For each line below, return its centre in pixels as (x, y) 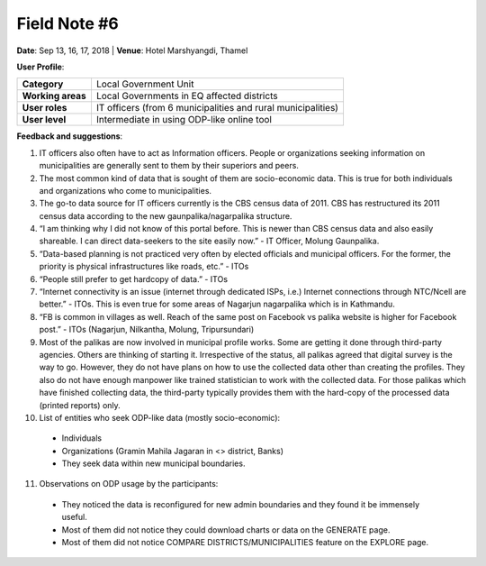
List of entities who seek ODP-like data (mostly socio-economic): (160, 417)
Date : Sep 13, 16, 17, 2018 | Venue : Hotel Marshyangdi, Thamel (132, 50)
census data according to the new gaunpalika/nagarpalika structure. (166, 215)
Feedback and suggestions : (70, 136)
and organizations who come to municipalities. (125, 190)
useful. (74, 517)
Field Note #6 (67, 23)
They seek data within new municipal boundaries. (153, 463)
